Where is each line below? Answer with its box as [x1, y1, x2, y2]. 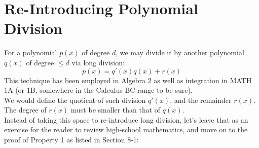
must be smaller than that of [70, 104, 161, 115]
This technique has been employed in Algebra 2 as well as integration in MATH [4, 75, 252, 85]
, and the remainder [170, 94, 232, 105]
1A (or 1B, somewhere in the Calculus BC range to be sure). [4, 85, 193, 95]
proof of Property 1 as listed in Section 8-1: [4, 134, 139, 145]
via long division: [71, 57, 125, 67]
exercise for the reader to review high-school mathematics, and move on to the [4, 124, 248, 135]
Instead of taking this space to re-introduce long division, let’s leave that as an [4, 114, 248, 125]
